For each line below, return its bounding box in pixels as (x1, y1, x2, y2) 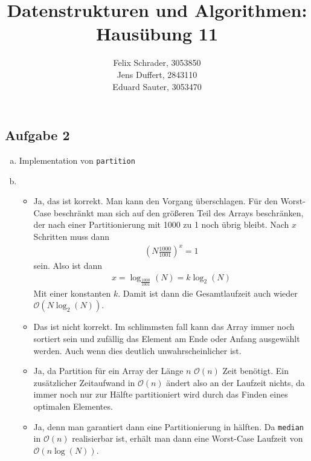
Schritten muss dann (33, 230, 110, 242)
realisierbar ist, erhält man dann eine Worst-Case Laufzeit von (72, 432, 303, 445)
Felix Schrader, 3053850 (113, 56, 201, 69)
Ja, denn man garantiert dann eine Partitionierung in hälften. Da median (33, 420, 304, 433)
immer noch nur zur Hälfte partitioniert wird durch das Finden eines (33, 388, 288, 401)
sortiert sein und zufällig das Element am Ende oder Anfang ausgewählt (33, 332, 300, 345)
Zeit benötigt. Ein (222, 364, 289, 377)
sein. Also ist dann (33, 259, 102, 272)
